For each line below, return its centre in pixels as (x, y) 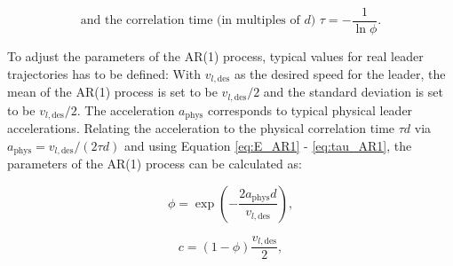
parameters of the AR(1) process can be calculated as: (155, 164)
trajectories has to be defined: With (104, 73)
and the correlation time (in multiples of (190, 21)
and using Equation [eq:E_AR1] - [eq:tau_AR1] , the (268, 145)
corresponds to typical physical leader (310, 110)
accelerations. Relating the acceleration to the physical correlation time (201, 128)
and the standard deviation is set (353, 92)
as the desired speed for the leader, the (340, 73)
